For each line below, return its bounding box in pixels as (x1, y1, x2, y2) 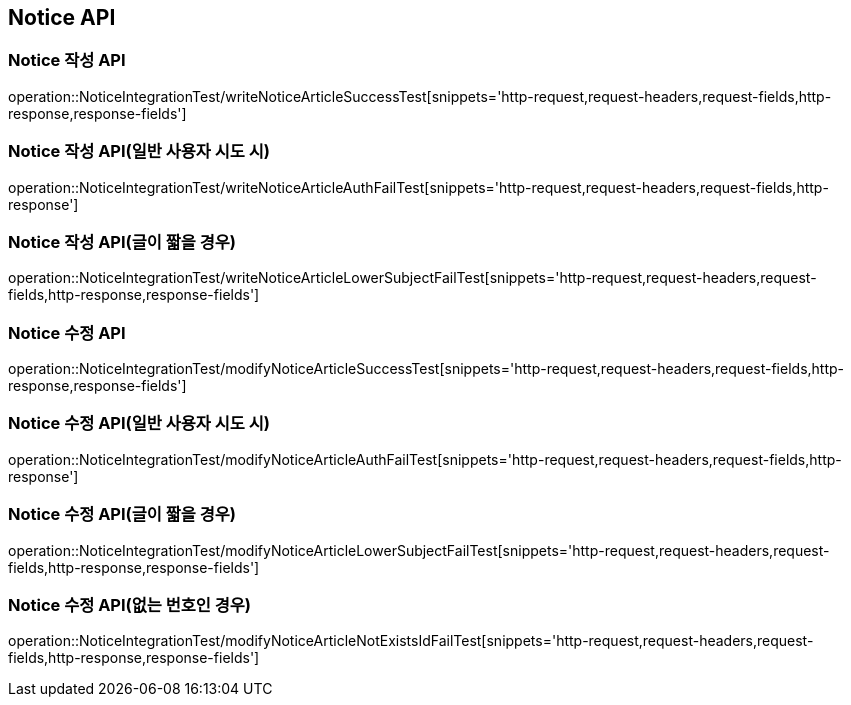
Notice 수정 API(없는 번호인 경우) (8, 594, 251, 615)
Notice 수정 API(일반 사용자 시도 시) (8, 413, 270, 434)
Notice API (8, 5, 116, 30)
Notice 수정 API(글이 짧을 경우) (8, 504, 236, 525)
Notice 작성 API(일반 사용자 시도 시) (8, 141, 270, 162)
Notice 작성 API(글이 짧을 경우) (8, 231, 236, 252)
